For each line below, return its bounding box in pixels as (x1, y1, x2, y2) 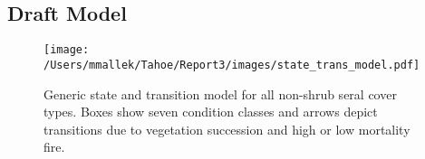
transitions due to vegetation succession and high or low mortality (43, 119, 411, 138)
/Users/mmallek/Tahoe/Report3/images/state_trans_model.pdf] (43, 58, 420, 71)
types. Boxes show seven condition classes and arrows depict (43, 102, 378, 121)
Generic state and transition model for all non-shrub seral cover (43, 84, 397, 103)
